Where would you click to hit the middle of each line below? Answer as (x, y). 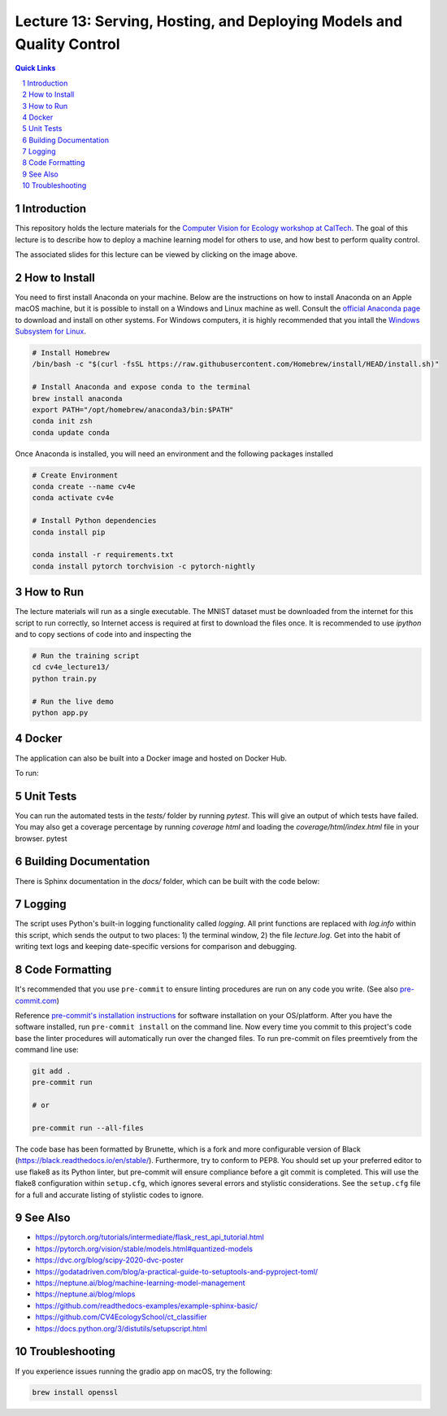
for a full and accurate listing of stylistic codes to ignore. (109, 1195)
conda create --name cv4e (84, 487)
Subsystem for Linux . (51, 331)
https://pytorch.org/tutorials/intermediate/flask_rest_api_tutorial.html (150, 1237)
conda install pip (69, 532)
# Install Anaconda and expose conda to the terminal (141, 387)
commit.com (36, 1000)
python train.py (65, 678)
